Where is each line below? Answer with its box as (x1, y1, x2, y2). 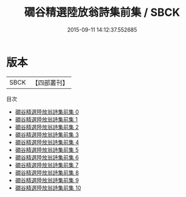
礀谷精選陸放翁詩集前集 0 (15, 108, 79, 116)
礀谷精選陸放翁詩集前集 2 (15, 123, 79, 131)
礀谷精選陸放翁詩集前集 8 (15, 168, 79, 176)
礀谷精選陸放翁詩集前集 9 (15, 176, 79, 184)
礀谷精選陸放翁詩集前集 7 (15, 161, 79, 168)
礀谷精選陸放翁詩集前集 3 (15, 131, 79, 138)
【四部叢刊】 (32, 78, 69, 87)
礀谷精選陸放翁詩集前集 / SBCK (24, 5, 181, 19)
